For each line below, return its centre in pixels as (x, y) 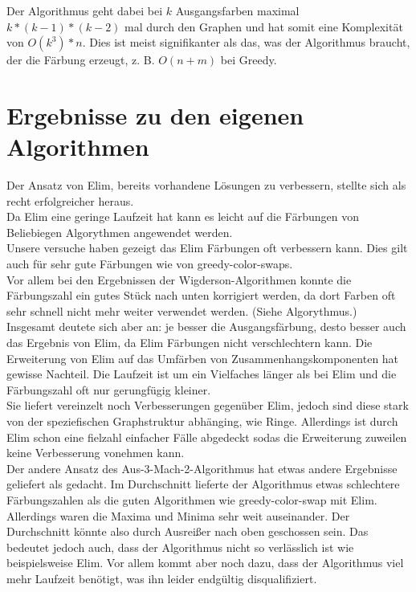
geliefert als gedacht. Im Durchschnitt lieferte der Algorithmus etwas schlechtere (203, 484)
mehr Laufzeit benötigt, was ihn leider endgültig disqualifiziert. (162, 578)
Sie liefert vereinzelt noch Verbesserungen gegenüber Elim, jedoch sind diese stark (208, 405)
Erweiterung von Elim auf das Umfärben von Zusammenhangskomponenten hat (203, 358)
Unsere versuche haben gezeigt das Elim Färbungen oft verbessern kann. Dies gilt (207, 248)
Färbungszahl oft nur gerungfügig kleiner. (109, 389)
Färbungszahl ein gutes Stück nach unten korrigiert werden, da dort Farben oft (201, 295)
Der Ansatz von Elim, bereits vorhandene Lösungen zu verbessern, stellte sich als (206, 185)
